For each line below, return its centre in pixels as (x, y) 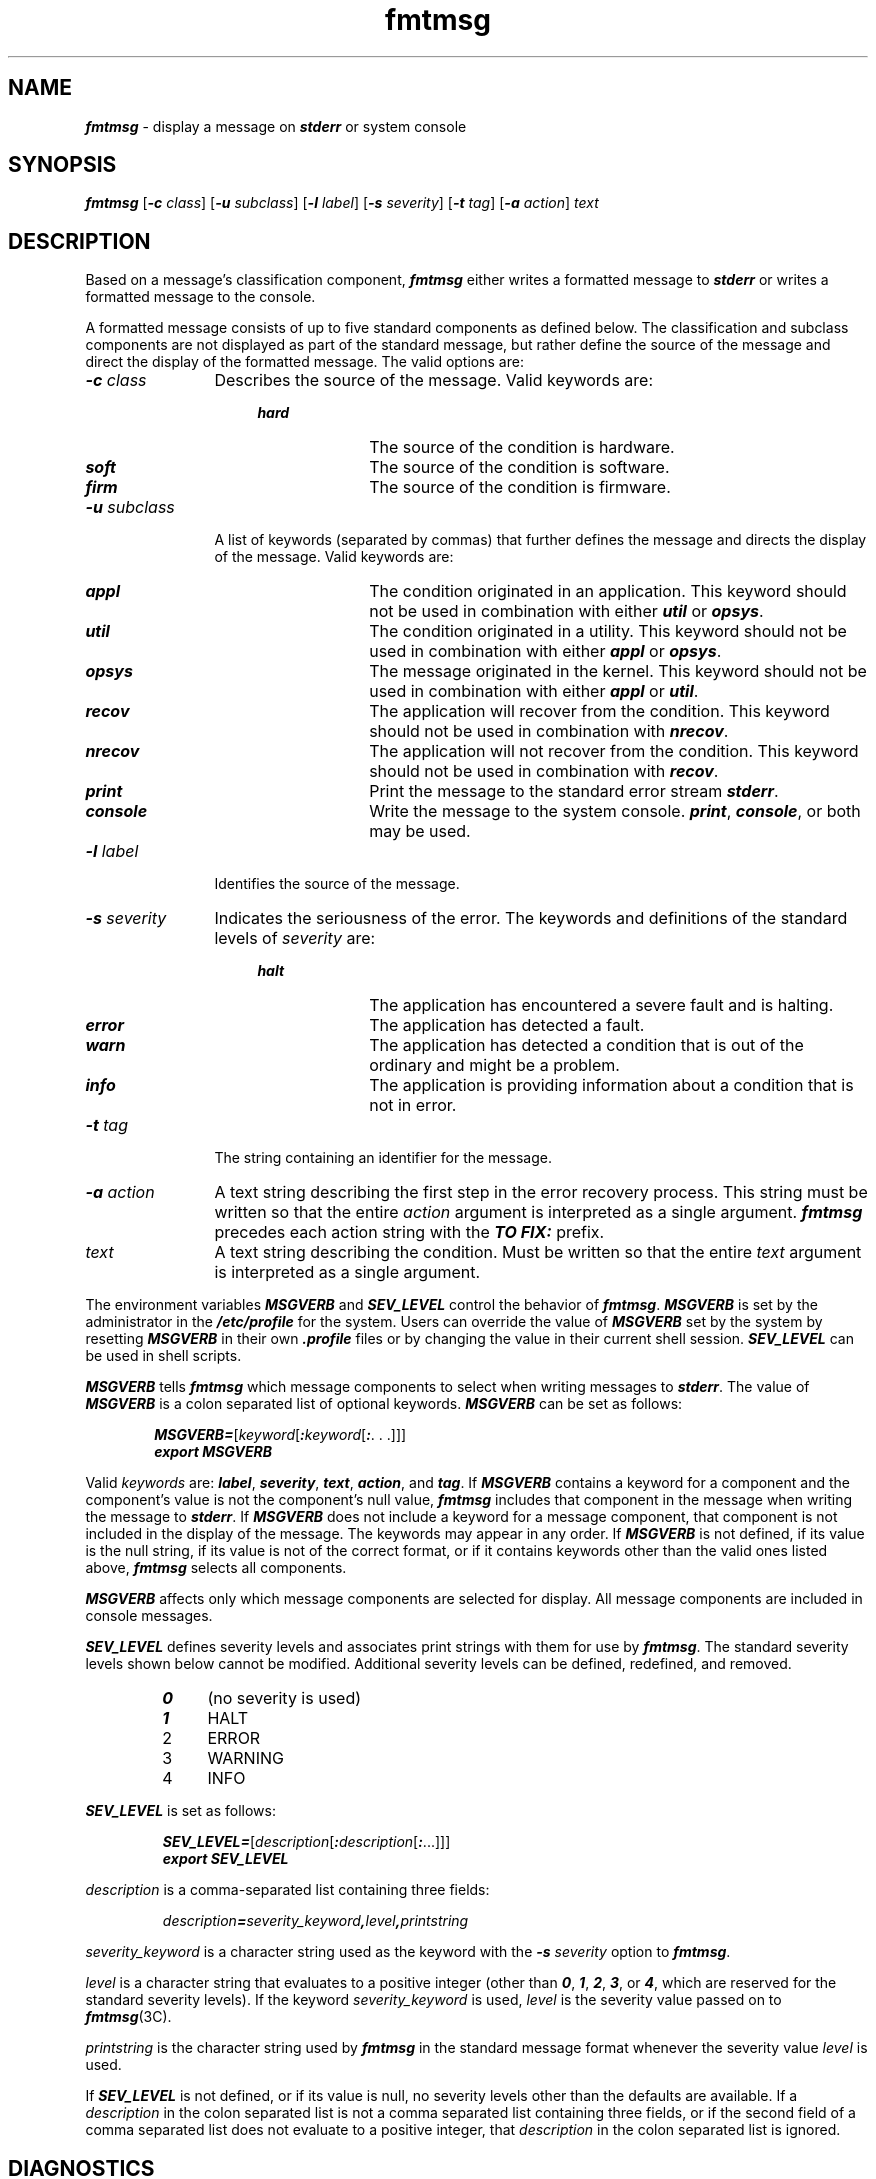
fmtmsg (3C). (128, 2017)
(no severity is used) (284, 1698)
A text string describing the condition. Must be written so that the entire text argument (538, 1252)
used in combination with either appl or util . (534, 691)
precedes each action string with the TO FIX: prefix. (409, 1232)
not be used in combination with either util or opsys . (566, 611)
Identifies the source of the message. (337, 884)
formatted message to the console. (200, 297)
